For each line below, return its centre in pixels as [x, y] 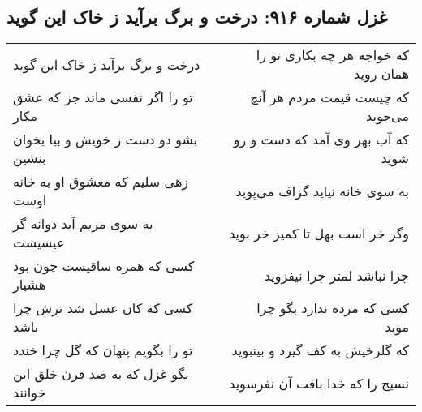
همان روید [381, 74]
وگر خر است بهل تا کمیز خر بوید [319, 233]
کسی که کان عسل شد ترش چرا [103, 308]
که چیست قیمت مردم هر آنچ [329, 97]
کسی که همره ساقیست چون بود [104, 266]
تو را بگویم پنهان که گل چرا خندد [103, 350]
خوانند [30, 393]
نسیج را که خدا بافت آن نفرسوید [319, 383]
